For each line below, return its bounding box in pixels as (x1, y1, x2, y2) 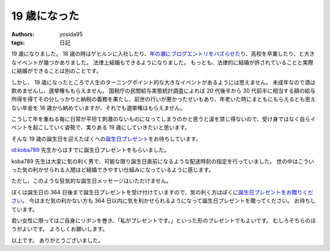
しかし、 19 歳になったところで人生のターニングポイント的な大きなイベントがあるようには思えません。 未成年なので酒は (11, 78, 316, 85)
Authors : (11, 31, 35, 38)
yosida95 (59, 31, 83, 38)
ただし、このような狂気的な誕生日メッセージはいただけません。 (11, 177, 172, 184)
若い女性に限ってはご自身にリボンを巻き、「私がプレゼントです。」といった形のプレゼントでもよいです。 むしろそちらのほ (11, 217, 316, 224)
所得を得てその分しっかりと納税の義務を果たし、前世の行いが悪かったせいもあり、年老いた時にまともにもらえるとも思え (11, 95, 316, 103)
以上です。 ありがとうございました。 (11, 236, 104, 244)
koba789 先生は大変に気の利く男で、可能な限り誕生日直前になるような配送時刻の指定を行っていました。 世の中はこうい (11, 158, 315, 165)
